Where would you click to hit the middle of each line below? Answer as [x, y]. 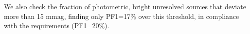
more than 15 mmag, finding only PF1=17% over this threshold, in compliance [122, 16]
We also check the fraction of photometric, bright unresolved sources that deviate [125, 6]
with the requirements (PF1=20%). [57, 25]
